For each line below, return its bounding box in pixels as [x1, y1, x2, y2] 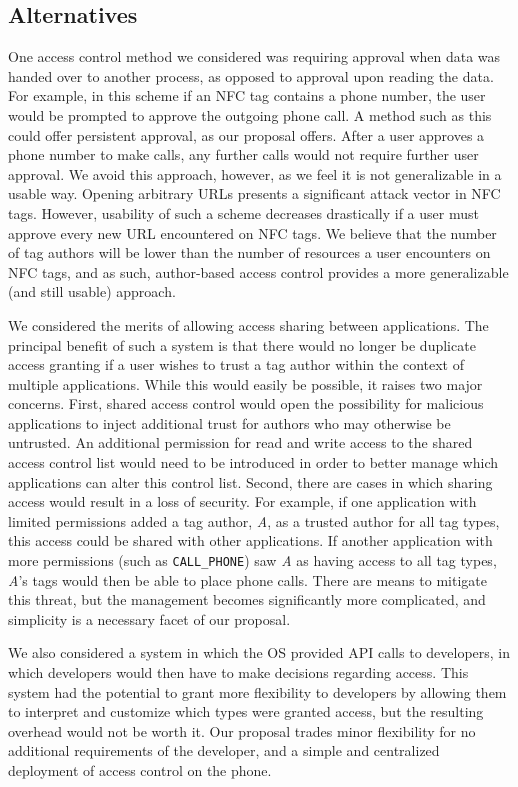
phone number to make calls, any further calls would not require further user [8, 144, 479, 165]
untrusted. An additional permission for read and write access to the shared [8, 432, 473, 453]
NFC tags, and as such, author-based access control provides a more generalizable [8, 261, 509, 282]
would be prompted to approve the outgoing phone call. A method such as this [8, 104, 492, 125]
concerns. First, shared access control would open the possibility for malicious [8, 393, 484, 414]
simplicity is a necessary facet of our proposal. [8, 608, 291, 629]
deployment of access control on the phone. [8, 760, 272, 781]
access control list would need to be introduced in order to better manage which [8, 452, 499, 473]
